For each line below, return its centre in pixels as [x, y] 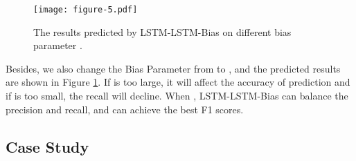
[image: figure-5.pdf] [86, 10]
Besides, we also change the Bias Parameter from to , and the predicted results [173, 68]
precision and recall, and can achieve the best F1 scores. [125, 109]
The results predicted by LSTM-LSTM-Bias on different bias [162, 31]
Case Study [47, 146]
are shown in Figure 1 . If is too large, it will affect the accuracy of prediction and [178, 82]
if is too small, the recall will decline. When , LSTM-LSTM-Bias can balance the [177, 96]
